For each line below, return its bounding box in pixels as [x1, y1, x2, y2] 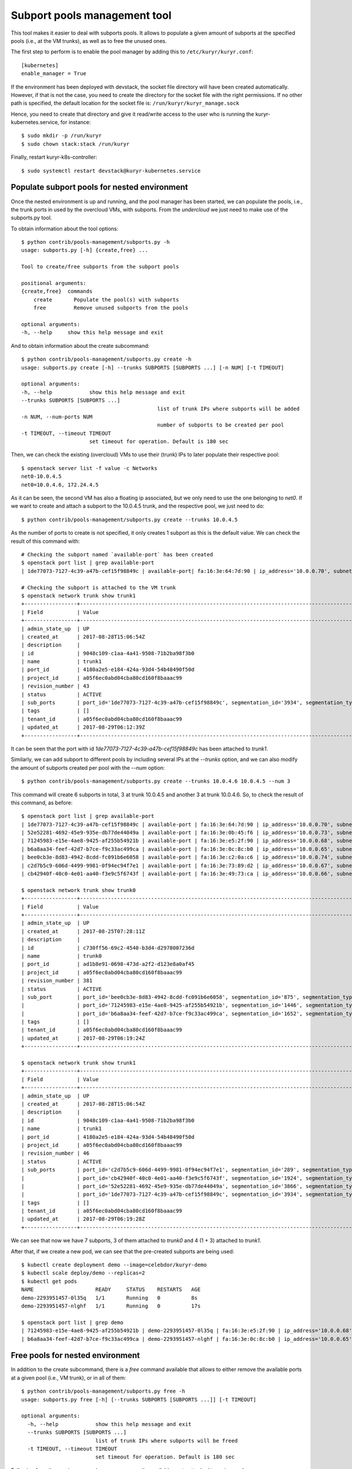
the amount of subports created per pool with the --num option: [11, 764, 165, 771]
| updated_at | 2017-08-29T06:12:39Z [21, 724, 145, 731]
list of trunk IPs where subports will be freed [95, 1437, 238, 1444]
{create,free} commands [21, 288, 93, 295]
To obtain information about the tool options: [11, 225, 119, 232]
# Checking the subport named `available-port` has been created [21, 551, 214, 558]
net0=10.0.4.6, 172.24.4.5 [21, 481, 99, 488]
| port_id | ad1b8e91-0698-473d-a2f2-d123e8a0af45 [21, 961, 195, 968]
